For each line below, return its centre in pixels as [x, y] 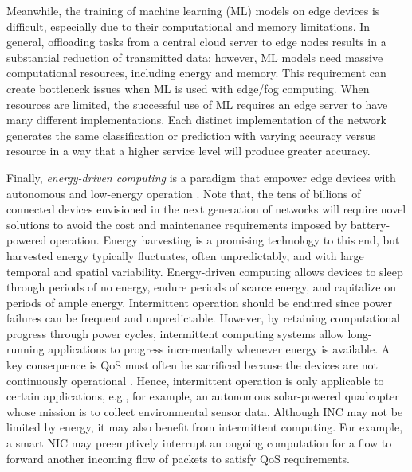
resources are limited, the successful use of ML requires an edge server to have [197, 104]
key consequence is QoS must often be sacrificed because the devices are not [192, 365]
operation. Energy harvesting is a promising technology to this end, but [225, 240]
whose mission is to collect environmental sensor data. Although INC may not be [205, 411]
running [26, 349]
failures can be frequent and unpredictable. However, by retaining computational [204, 318]
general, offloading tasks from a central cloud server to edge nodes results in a [196, 42]
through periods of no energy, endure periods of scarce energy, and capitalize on [201, 287]
